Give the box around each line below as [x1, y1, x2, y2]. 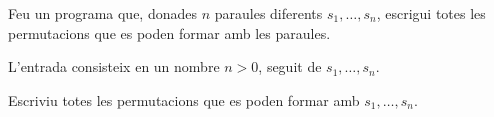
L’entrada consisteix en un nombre [8, 56, 220, 77]
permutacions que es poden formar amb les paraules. [8, 22, 331, 43]
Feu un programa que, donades [8, 3, 197, 23]
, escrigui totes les [376, 3, 486, 23]
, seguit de [258, 56, 322, 77]
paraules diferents [214, 3, 323, 23]
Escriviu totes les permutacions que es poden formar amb [8, 89, 360, 110]
